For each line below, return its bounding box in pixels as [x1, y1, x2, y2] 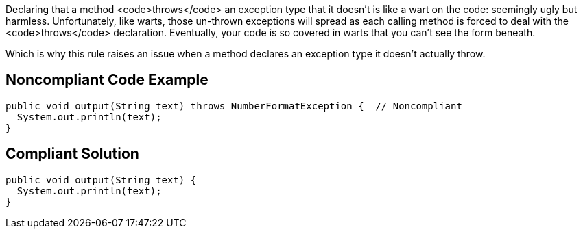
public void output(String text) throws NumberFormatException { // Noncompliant [5, 100, 462, 112]
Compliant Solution [5, 145, 139, 163]
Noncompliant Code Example [5, 71, 209, 89]
